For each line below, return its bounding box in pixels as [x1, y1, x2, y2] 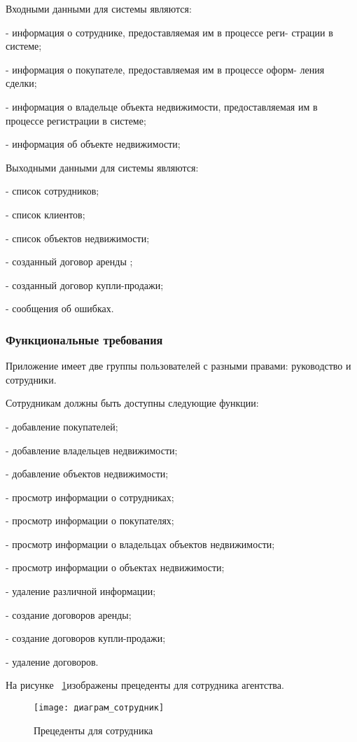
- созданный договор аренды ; [6, 254, 133, 269]
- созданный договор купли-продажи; [6, 277, 164, 292]
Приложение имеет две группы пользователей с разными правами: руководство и [6, 358, 351, 373]
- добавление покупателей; [6, 419, 118, 433]
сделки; [6, 76, 37, 90]
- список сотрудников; [6, 183, 99, 198]
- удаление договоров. [6, 654, 99, 668]
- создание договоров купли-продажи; [6, 631, 166, 645]
